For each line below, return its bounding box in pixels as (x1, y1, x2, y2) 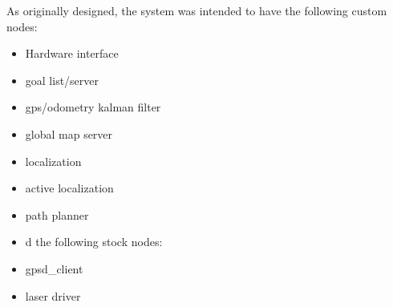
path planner (25, 206, 89, 223)
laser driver (25, 287, 81, 304)
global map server (25, 125, 113, 142)
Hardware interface (25, 45, 119, 62)
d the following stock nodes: (25, 233, 163, 250)
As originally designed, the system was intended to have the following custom (6, 2, 387, 18)
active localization (25, 180, 114, 196)
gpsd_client (25, 260, 83, 277)
